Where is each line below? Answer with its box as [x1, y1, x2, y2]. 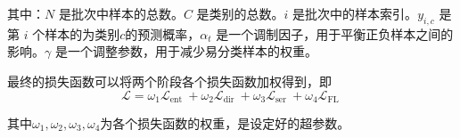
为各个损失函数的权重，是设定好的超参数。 [100, 114, 350, 133]
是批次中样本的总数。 [58, 4, 184, 22]
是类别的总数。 [196, 4, 284, 22]
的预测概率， [125, 24, 201, 43]
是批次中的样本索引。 [292, 4, 418, 22]
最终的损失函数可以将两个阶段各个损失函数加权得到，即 [7, 71, 332, 90]
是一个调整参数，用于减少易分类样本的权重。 [54, 42, 317, 61]
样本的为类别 [45, 24, 120, 43]
